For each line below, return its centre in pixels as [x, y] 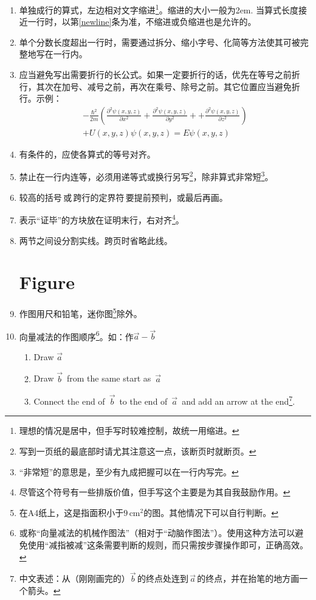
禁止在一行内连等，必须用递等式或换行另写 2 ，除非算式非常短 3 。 [146, 176]
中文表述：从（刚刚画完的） [74, 578]
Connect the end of [69, 401]
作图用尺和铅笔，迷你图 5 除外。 [81, 312]
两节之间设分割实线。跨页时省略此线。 [96, 240]
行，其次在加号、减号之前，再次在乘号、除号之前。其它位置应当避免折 [160, 86]
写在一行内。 [62, 54]
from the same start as [109, 378]
